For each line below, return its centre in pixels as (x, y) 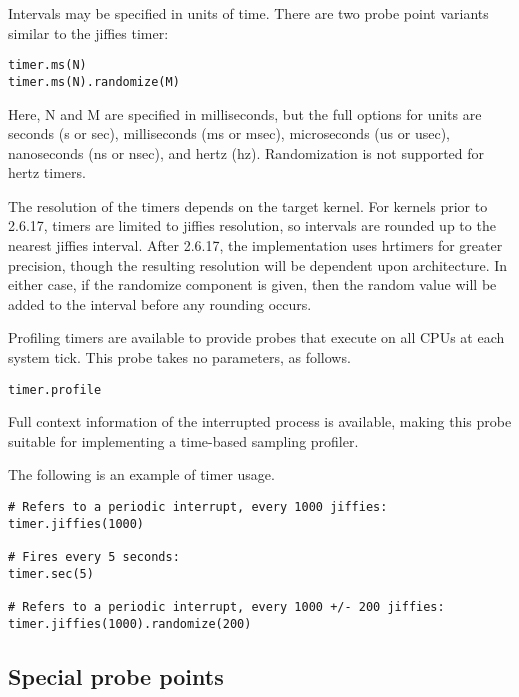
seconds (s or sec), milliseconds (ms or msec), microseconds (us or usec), (229, 133)
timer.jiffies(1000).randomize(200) (130, 623)
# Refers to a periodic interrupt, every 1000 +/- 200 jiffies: (226, 607)
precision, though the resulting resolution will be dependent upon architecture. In (258, 264)
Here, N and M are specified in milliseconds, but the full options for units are (245, 113)
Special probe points (116, 675)
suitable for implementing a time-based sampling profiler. (183, 440)
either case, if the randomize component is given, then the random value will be (252, 284)
